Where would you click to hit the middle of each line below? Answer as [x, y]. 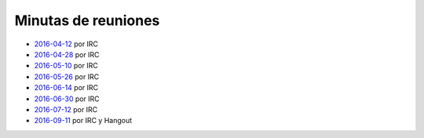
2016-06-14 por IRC [66, 88]
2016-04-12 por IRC [66, 44]
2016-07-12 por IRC [66, 109]
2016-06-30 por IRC [67, 99]
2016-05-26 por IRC [67, 76]
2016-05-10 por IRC [66, 66]
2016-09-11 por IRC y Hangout [83, 121]
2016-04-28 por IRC [67, 54]
